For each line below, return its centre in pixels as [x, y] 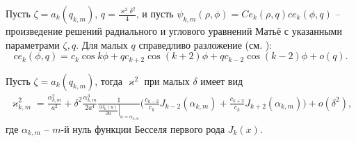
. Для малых [102, 44]
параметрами [33, 44]
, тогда [109, 80]
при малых [167, 80]
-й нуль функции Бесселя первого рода [143, 128]
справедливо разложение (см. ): [205, 44]
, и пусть [155, 13]
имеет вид [222, 80]
